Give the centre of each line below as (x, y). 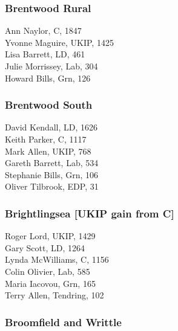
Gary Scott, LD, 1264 (45, 247)
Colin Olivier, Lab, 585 (48, 271)
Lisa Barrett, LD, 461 (45, 54)
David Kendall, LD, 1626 (51, 127)
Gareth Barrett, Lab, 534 (52, 163)
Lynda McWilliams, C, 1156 (57, 259)
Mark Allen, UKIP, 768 (48, 151)
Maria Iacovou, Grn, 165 (50, 283)
